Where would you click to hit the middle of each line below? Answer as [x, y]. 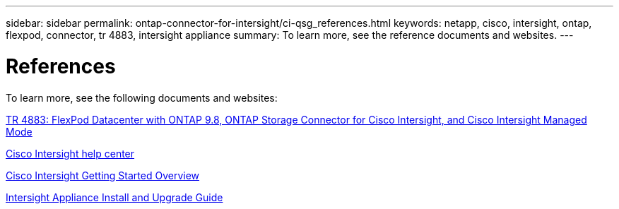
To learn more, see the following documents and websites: [142, 97]
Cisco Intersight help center [70, 153]
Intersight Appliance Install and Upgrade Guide [114, 197]
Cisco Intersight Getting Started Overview [103, 175]
